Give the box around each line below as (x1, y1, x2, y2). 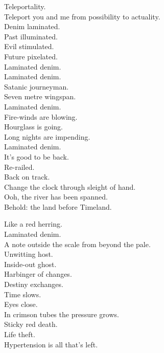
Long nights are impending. (4, 131, 90, 142)
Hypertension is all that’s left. (4, 339, 98, 349)
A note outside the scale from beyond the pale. (4, 238, 151, 249)
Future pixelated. (4, 51, 58, 61)
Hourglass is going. (4, 121, 63, 132)
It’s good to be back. (4, 151, 69, 162)
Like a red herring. (4, 218, 62, 229)
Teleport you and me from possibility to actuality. (4, 11, 160, 21)
